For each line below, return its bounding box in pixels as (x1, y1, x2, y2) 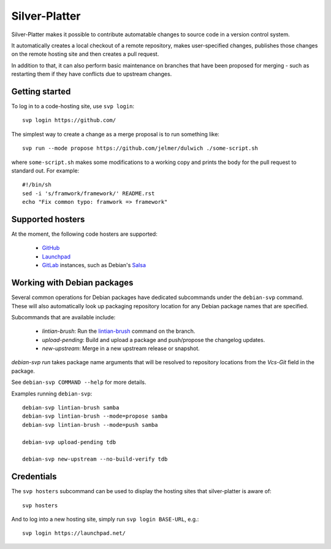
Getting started (11, 86, 71, 96)
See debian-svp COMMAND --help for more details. (11, 378, 146, 386)
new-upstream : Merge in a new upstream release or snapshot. (42, 345, 200, 352)
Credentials (11, 472, 57, 482)
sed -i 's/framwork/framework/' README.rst (22, 190, 155, 197)
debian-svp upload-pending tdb (22, 438, 116, 445)
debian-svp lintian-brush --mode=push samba (22, 421, 159, 428)
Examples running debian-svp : (11, 390, 93, 397)
